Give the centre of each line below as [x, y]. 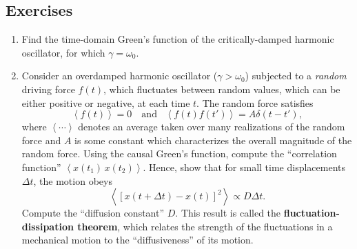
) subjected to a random [296, 76]
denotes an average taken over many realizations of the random [212, 127]
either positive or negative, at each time [106, 102]
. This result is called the [228, 213]
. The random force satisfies [255, 102]
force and [41, 140]
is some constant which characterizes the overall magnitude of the [213, 140]
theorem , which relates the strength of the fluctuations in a [205, 226]
